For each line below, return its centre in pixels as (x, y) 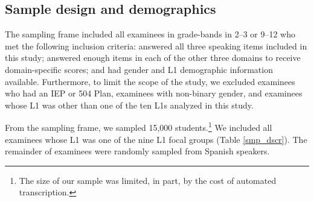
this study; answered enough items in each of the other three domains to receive (153, 58)
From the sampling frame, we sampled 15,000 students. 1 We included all (139, 127)
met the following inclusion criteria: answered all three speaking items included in (156, 46)
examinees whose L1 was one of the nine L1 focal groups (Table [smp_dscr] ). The (156, 139)
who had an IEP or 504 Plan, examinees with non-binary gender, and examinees (154, 93)
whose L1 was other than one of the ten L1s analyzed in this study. (129, 105)
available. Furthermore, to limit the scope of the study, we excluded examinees (150, 81)
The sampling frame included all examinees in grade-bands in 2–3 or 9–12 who (150, 34)
